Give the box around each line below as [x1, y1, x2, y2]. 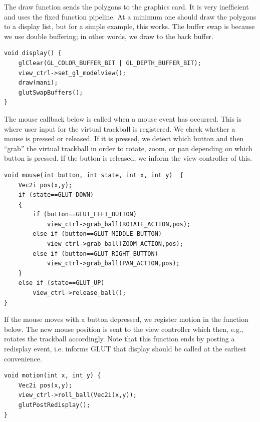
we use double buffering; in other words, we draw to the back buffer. [4, 31, 213, 41]
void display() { [4, 50, 62, 57]
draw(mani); [18, 79, 58, 87]
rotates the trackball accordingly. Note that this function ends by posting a [4, 333, 235, 344]
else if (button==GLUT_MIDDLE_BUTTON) [33, 230, 162, 238]
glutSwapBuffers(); [18, 89, 83, 96]
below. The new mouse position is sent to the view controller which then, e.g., [4, 323, 243, 334]
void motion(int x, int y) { [4, 372, 101, 379]
